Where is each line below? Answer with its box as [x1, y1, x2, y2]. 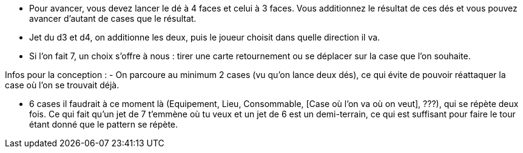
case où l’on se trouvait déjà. [5, 80, 120, 90]
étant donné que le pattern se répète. [29, 119, 178, 129]
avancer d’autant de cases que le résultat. [29, 13, 197, 24]
